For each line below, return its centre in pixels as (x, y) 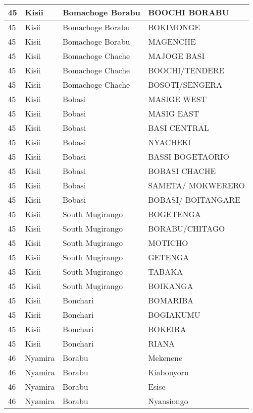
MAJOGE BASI (177, 56)
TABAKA (166, 271)
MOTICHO (168, 243)
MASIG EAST (174, 113)
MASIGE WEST (177, 99)
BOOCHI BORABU (189, 12)
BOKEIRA (167, 329)
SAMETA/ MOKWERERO (197, 185)
